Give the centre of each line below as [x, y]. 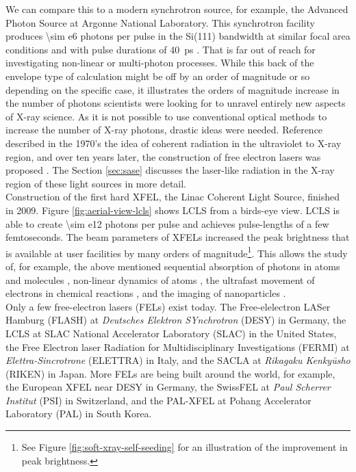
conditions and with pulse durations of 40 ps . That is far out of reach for [161, 49]
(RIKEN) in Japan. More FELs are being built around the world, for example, [170, 373]
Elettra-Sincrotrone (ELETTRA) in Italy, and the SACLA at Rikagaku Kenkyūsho [178, 360]
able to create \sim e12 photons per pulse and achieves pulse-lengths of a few [167, 223]
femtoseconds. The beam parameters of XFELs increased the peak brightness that [178, 237]
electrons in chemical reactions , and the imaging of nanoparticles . [146, 293]
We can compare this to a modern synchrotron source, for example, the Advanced [177, 9]
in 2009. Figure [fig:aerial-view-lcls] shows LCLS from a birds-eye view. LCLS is [173, 210]
